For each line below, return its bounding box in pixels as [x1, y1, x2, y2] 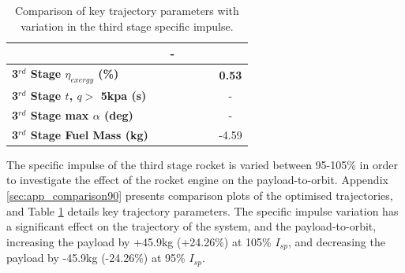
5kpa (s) [100, 87, 147, 104]
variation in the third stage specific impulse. [21, 17, 234, 34]
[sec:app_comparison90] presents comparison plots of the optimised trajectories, [6, 187, 393, 204]
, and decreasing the [287, 233, 385, 249]
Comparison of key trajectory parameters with [14, 2, 239, 18]
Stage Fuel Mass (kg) [30, 126, 148, 142]
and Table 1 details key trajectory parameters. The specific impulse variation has [6, 202, 399, 219]
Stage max [30, 106, 89, 123]
